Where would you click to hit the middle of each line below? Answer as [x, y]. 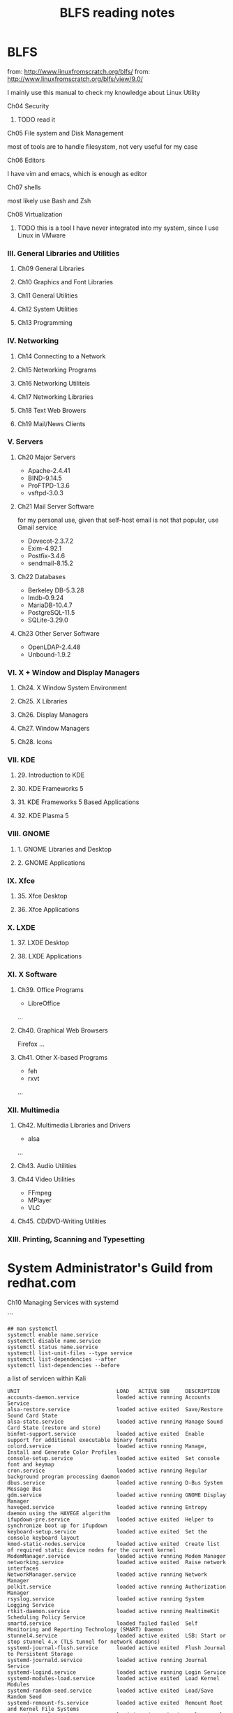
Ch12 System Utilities [47, 309]
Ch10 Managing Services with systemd [63, 1302]
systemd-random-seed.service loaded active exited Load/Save [111, 1691]
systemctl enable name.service [53, 1335]
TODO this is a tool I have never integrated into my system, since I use [118, 228]
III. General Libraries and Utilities [63, 253]
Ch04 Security [28, 105]
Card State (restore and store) [54, 1428]
